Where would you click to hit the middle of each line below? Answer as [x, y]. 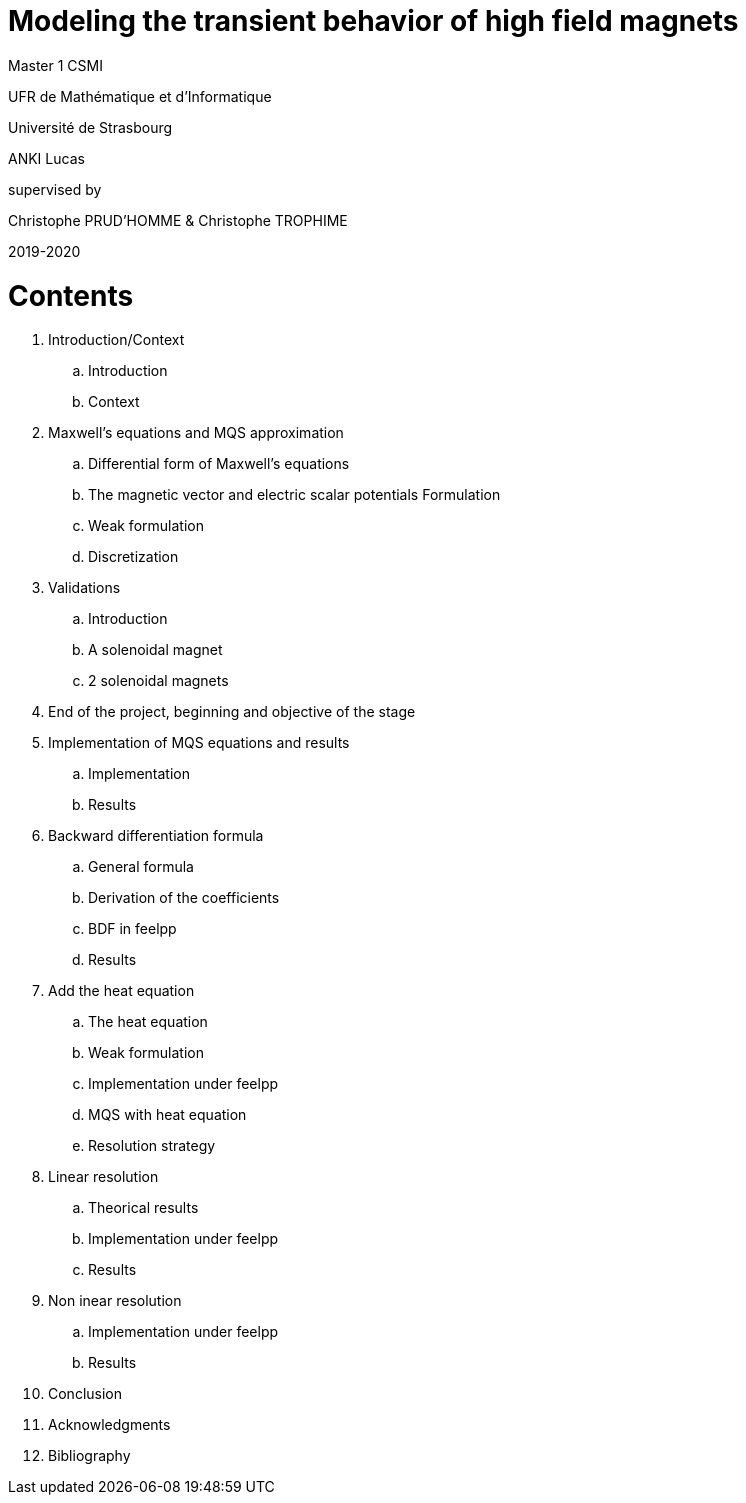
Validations [84, 588]
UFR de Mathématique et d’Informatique [140, 96]
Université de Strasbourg [90, 127]
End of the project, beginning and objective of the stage [232, 712]
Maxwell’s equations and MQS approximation [196, 433]
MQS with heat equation [167, 1115]
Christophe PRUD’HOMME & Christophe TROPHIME [178, 220]
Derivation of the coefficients [184, 898]
